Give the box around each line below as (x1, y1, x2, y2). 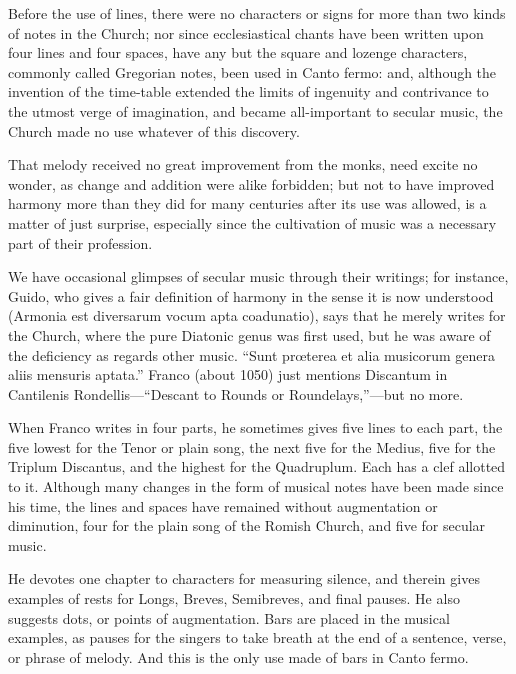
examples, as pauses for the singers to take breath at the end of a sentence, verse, (8, 627, 507, 648)
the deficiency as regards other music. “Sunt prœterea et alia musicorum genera (8, 344, 496, 365)
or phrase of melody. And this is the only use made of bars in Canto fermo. (8, 646, 469, 667)
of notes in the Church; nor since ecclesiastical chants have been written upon (8, 22, 484, 43)
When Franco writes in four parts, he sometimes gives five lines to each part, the (8, 417, 503, 438)
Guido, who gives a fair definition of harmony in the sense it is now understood (8, 285, 494, 306)
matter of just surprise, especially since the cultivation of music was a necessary (8, 212, 497, 233)
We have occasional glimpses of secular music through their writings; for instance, (8, 266, 509, 287)
